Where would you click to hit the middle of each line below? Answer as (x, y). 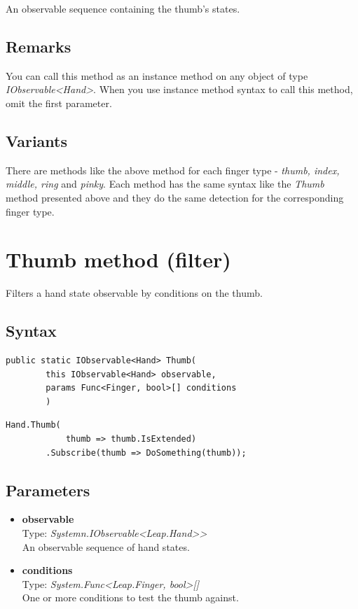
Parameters (48, 490)
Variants (37, 140)
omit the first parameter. (59, 103)
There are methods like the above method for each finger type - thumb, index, (173, 170)
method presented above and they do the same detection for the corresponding (175, 197)
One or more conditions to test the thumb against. (130, 597)
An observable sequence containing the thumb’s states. (123, 8)
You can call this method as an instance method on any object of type (157, 75)
